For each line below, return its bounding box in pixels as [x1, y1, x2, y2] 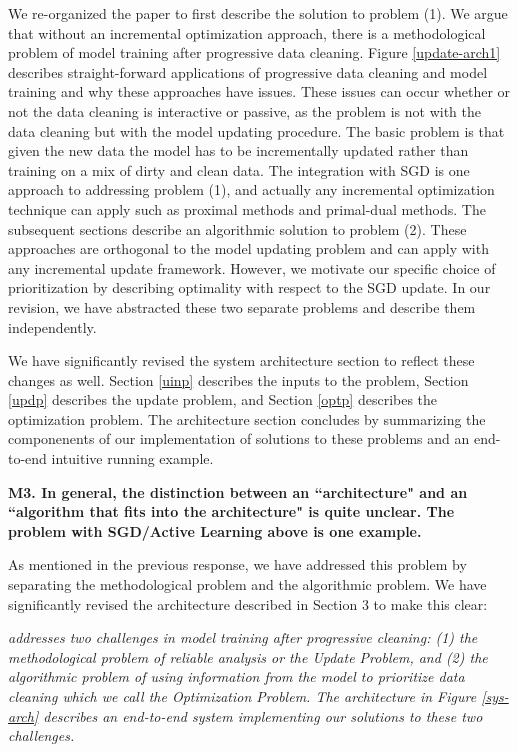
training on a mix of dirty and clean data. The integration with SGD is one [8, 159, 470, 180]
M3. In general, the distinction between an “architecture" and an [8, 481, 468, 502]
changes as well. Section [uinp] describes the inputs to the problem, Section [8, 369, 469, 390]
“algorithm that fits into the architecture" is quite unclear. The [8, 501, 455, 522]
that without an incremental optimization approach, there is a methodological [8, 22, 486, 43]
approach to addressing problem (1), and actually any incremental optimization [8, 179, 495, 200]
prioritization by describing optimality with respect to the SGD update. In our [8, 277, 491, 298]
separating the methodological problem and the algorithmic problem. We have [8, 574, 487, 595]
